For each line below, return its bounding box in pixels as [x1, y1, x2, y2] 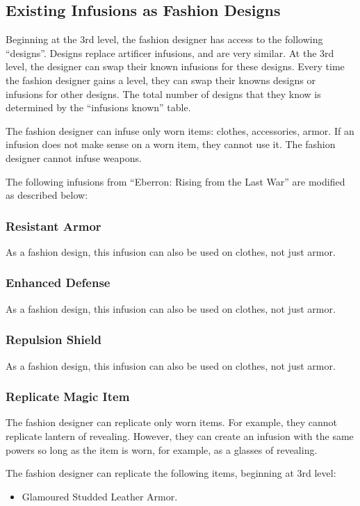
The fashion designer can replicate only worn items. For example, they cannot [6, 415, 337, 430]
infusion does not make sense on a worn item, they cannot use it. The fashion [6, 137, 336, 152]
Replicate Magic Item [6, 388, 130, 405]
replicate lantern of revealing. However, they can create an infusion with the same [6, 428, 354, 443]
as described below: [6, 188, 88, 202]
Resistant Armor [6, 217, 101, 234]
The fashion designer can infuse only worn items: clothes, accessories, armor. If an [6, 123, 354, 138]
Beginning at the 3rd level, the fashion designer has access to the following [6, 32, 323, 47]
